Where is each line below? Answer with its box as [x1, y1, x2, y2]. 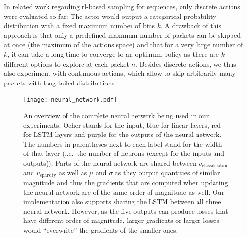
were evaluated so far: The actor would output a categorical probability [4, 11, 216, 21]
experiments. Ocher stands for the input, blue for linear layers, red [23, 119, 221, 130]
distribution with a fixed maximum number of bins [4, 20, 155, 31]
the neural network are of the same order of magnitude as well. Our [23, 187, 225, 197]
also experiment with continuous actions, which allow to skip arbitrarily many [4, 68, 236, 78]
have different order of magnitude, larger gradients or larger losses [23, 215, 219, 225]
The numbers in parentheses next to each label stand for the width [23, 138, 222, 149]
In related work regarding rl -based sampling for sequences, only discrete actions [4, 1, 240, 11]
